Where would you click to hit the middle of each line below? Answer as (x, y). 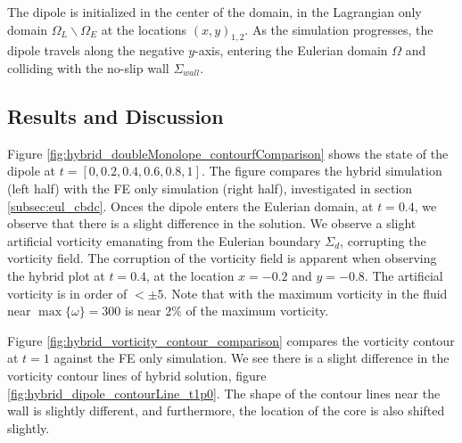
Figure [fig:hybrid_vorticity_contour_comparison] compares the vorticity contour (231, 340)
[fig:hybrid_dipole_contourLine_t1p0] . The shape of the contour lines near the (224, 393)
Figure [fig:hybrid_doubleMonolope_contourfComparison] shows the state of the (228, 153)
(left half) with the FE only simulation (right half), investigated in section (210, 188)
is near (143, 311)
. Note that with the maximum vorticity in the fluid (305, 293)
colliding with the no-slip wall (88, 67)
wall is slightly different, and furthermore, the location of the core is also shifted (226, 410)
